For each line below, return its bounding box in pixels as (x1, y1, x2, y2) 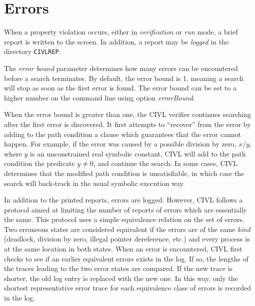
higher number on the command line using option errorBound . (4, 92, 195, 102)
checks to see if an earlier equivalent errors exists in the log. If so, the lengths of (4, 253, 248, 263)
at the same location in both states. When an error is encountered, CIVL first (4, 243, 242, 254)
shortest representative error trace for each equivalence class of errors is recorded (4, 282, 251, 293)
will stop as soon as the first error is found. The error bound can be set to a (4, 82, 237, 93)
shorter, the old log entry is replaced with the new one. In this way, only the (4, 272, 238, 283)
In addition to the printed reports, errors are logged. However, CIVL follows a (4, 194, 243, 205)
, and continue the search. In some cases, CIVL (93, 158, 238, 168)
